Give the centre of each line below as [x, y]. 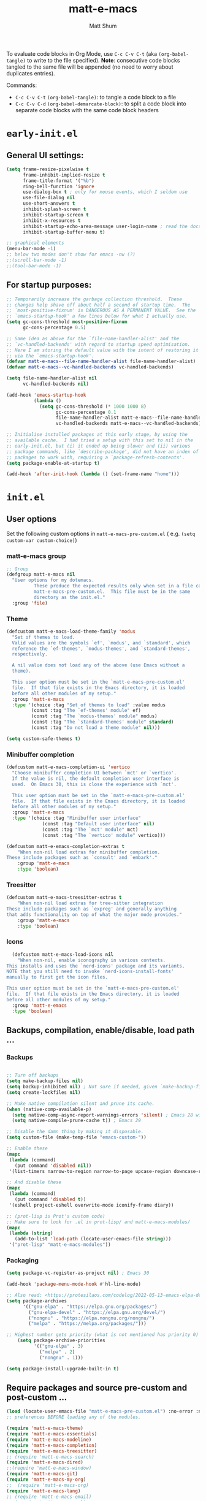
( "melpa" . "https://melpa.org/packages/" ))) [88, 1324]
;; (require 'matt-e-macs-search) [51, 1457]
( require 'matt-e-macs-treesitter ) [52, 1451]
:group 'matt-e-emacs [40, 1005]
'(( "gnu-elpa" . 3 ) [59, 1346]
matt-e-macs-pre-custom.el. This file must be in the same [112, 592]
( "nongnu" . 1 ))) [61, 1358]
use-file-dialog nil [49, 198]
